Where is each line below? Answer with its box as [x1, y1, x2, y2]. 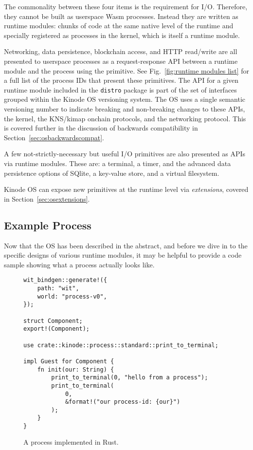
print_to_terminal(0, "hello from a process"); [51, 374, 208, 381]
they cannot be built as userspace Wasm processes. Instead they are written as [4, 11, 238, 21]
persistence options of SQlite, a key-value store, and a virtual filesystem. [4, 168, 219, 178]
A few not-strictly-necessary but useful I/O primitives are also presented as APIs [4, 149, 246, 159]
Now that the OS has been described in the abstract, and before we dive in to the [4, 240, 248, 250]
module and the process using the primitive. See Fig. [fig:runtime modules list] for [4, 65, 249, 75]
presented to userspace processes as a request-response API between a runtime [4, 56, 238, 66]
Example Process [4, 217, 91, 232]
